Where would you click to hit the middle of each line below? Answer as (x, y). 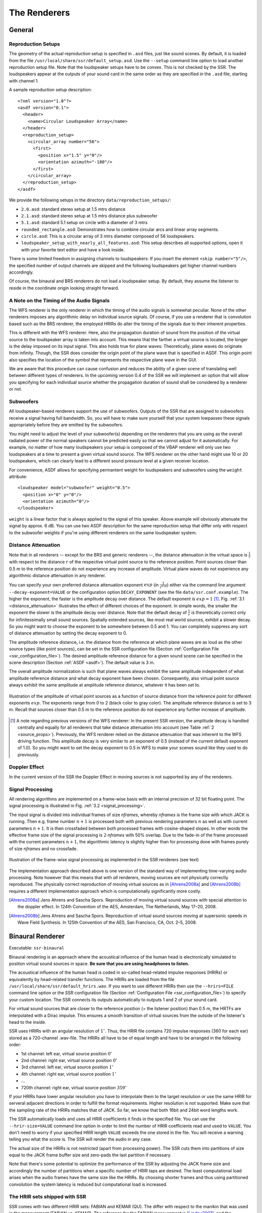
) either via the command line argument (206, 585)
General (21, 30)
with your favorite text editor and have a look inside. (73, 249)
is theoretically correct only (219, 612)
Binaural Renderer (37, 936)
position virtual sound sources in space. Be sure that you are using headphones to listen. (99, 964)
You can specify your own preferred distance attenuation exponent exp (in (84, 585)
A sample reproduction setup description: (50, 90)
